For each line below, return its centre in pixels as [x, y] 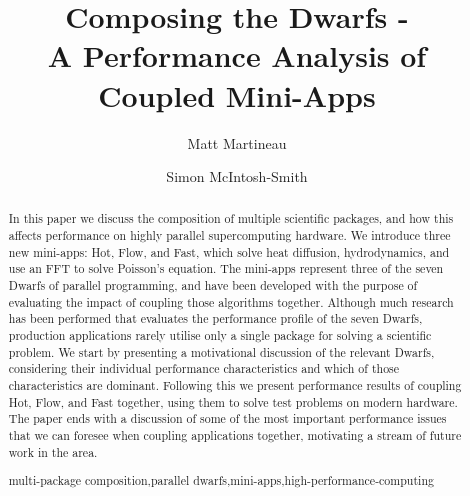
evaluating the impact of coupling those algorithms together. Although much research [231, 301]
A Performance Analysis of [237, 55]
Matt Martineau [237, 142]
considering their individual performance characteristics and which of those [204, 368]
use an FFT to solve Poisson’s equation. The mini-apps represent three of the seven [226, 268]
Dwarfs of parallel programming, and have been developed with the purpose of [213, 285]
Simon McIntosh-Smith [237, 176]
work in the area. [53, 451]
